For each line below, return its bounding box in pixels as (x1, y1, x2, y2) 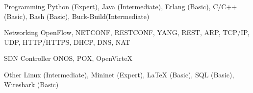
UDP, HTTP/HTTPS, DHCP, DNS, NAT (4, 37, 130, 47)
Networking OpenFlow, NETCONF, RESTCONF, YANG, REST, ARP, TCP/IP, (4, 27, 250, 37)
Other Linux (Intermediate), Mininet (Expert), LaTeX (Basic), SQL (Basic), (4, 69, 234, 79)
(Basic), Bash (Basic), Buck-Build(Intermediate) (4, 11, 150, 21)
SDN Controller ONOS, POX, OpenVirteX (4, 53, 132, 63)
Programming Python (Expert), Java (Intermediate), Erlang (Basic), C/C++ (4, 1, 237, 11)
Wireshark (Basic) (4, 79, 59, 89)
